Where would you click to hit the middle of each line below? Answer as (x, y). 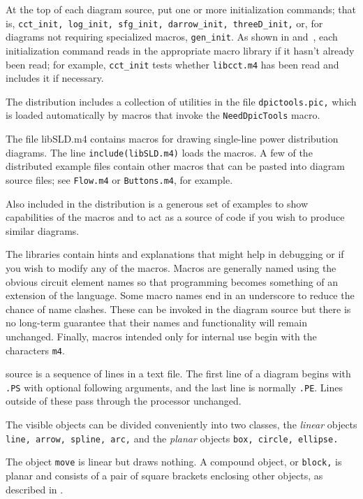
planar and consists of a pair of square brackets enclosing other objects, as (164, 475)
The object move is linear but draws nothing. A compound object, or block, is (174, 462)
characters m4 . (35, 350)
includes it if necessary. (55, 78)
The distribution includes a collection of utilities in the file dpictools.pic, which (181, 101)
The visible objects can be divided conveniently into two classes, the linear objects (181, 424)
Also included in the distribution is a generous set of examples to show (157, 203)
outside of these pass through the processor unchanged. (124, 401)
